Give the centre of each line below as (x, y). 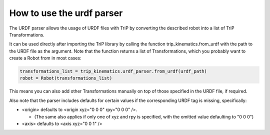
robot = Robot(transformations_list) (66, 78)
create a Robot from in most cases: (45, 58)
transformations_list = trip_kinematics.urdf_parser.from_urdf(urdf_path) (113, 71)
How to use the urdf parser (66, 13)
